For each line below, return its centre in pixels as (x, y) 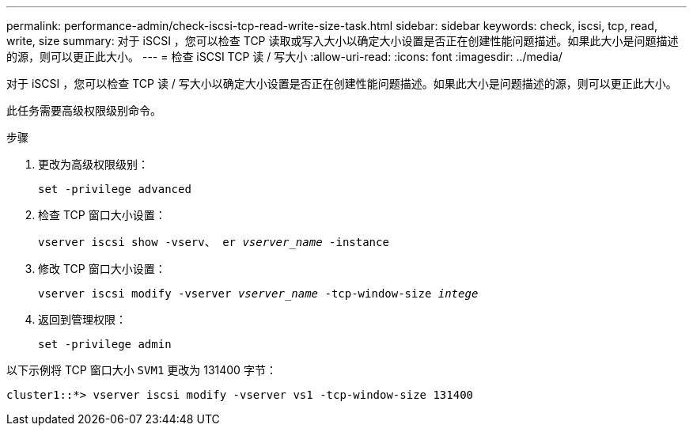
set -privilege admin (105, 344)
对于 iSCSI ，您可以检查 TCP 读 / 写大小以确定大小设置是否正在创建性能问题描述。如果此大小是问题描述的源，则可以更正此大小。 (342, 83)
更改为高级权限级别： (93, 164)
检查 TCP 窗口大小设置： (102, 215)
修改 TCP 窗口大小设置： (102, 269)
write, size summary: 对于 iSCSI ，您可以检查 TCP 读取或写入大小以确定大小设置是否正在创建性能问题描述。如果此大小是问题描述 (343, 41)
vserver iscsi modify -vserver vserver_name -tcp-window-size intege (258, 294)
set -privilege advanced (115, 189)
